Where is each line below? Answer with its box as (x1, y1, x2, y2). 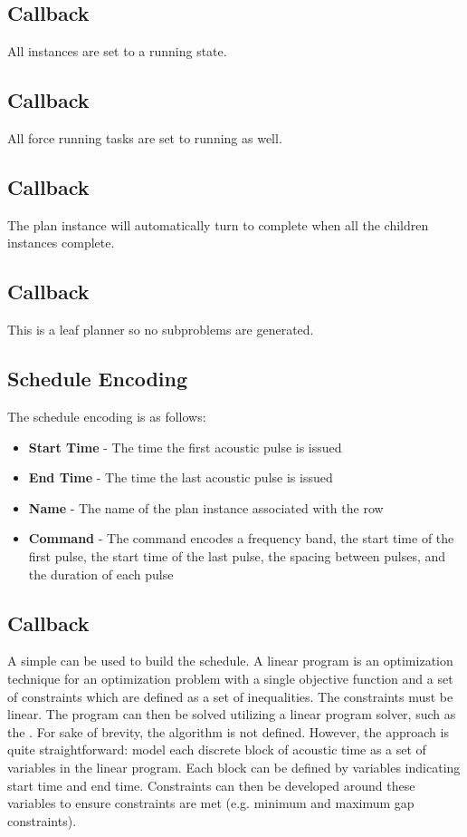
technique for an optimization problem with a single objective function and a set (7, 668, 453, 687)
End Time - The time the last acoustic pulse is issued (28, 468, 333, 487)
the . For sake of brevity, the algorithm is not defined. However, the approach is (7, 722, 449, 741)
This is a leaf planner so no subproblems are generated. (7, 320, 314, 339)
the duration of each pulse (28, 564, 174, 583)
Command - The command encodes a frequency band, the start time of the (28, 529, 454, 548)
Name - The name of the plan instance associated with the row (28, 498, 384, 517)
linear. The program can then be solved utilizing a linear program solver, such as (7, 705, 456, 724)
